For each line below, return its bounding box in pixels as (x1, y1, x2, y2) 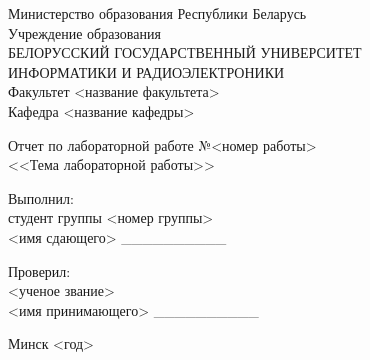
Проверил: (8, 260, 71, 281)
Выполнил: (8, 187, 74, 208)
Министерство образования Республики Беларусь (8, 3, 307, 23)
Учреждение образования (8, 22, 161, 43)
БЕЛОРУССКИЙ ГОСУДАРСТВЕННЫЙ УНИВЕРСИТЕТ (8, 42, 362, 63)
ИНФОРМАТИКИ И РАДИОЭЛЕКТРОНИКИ (8, 61, 285, 82)
